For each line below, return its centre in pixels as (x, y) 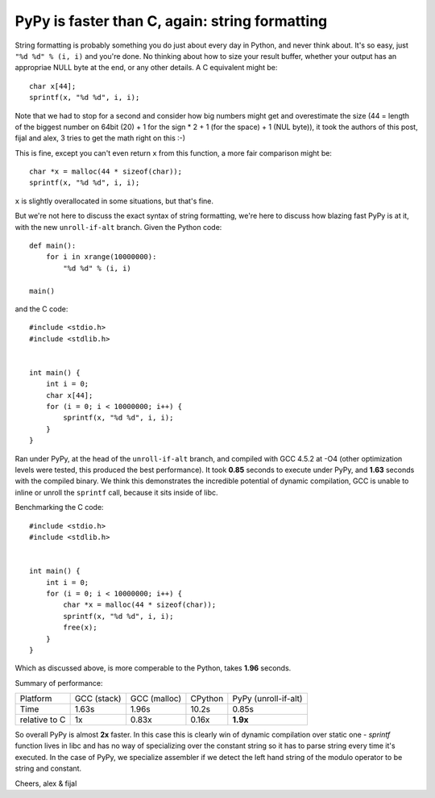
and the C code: (41, 309)
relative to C (43, 720)
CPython (207, 699)
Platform (36, 699)
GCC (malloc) (156, 699)
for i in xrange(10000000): (101, 257)
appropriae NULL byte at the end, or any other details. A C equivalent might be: (146, 68)
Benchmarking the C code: (59, 508)
